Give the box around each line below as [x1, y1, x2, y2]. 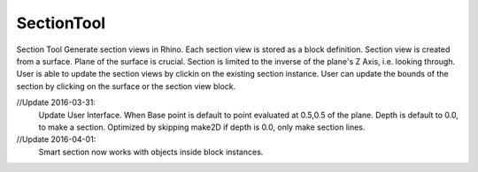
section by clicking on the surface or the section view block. [16, 80, 236, 92]
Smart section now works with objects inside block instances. [38, 146, 264, 157]
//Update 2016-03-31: [16, 97, 96, 108]
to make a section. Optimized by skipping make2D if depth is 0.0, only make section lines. [38, 122, 366, 132]
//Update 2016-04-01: [16, 134, 96, 145]
